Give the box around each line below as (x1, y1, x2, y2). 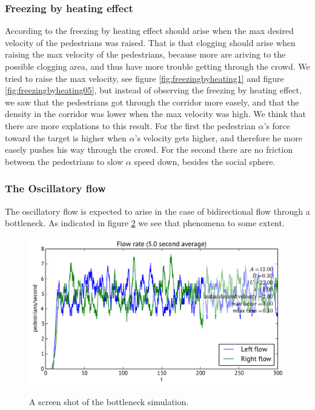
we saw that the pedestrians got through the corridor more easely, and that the (5, 95, 299, 108)
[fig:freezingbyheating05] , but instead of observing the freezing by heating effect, (5, 84, 302, 96)
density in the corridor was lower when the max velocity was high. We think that (5, 107, 306, 120)
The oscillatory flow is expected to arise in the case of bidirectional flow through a (5, 204, 310, 217)
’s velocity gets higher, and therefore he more (134, 131, 302, 144)
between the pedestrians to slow (5, 155, 124, 167)
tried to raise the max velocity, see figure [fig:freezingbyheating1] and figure (5, 72, 284, 84)
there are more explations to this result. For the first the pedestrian (5, 119, 256, 132)
